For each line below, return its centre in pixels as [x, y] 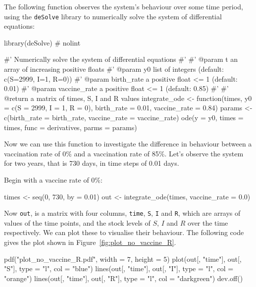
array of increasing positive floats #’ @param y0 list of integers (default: [114, 69]
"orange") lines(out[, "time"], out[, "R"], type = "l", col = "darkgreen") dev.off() [124, 278]
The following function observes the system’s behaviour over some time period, [124, 6]
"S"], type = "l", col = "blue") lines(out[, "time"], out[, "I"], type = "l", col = [119, 268]
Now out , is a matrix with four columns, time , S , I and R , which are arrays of [122, 213]
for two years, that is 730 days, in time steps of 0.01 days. [92, 163]
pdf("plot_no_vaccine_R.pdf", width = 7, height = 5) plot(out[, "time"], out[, [123, 259]
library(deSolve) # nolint [42, 42]
